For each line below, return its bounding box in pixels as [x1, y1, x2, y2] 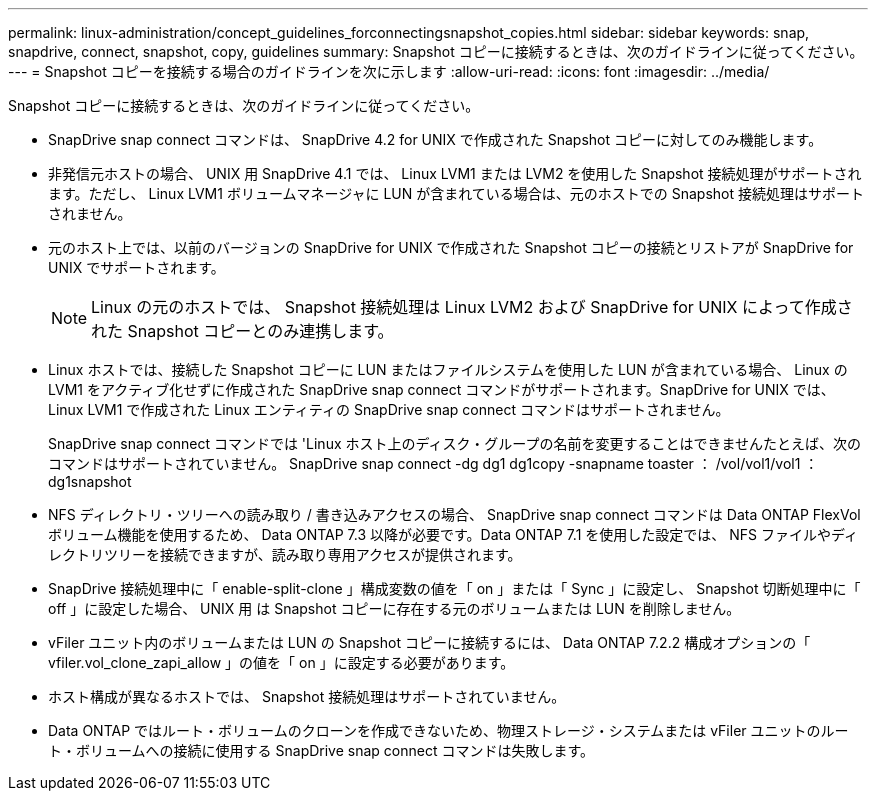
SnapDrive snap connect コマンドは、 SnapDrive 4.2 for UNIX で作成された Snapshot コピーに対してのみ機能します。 [48, 131, 823, 148]
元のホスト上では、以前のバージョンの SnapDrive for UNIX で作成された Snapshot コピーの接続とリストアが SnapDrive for [48, 239, 854, 256]
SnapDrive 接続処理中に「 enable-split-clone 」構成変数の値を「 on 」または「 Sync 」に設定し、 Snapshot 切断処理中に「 [48, 580, 861, 597]
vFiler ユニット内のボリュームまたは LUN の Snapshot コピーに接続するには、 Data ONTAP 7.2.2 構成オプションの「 [48, 634, 811, 651]
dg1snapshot [48, 473, 132, 490]
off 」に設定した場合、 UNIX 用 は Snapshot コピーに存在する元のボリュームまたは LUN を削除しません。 [48, 600, 741, 617]
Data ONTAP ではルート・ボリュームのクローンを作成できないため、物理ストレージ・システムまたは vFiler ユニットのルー [48, 722, 849, 739]
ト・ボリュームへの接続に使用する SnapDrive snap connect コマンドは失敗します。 [48, 742, 595, 759]
